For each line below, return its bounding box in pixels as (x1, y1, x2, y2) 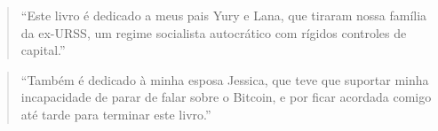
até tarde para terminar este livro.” (20, 104, 211, 123)
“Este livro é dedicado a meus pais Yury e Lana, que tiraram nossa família (20, 6, 427, 24)
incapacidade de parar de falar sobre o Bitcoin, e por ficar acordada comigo (20, 88, 432, 106)
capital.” (20, 41, 66, 59)
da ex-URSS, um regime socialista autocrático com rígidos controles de (20, 23, 407, 42)
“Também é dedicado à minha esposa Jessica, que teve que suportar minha (20, 70, 429, 89)
